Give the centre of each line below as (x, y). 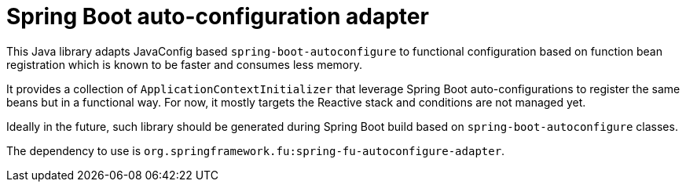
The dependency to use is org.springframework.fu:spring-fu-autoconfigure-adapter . (256, 150)
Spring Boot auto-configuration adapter (218, 16)
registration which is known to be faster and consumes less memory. (185, 64)
